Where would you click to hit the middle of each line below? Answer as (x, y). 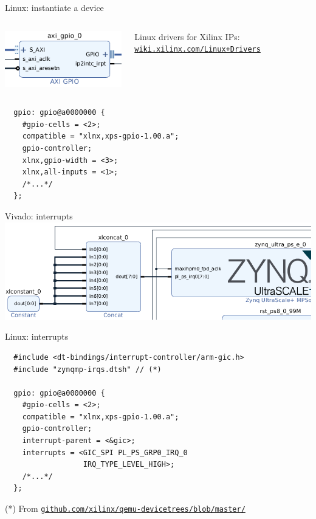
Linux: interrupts (37, 336)
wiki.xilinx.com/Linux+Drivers (197, 50)
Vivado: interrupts (39, 215)
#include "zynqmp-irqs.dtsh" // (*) (88, 369)
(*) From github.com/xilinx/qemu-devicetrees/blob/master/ (125, 508)
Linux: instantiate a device (54, 7)
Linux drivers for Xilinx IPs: (187, 36)
